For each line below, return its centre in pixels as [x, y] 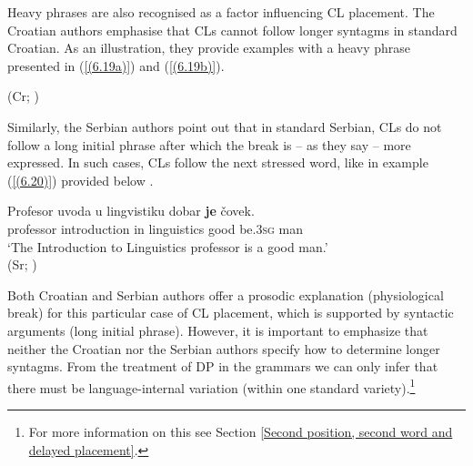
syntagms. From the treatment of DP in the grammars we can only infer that [223, 366]
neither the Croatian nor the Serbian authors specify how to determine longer [224, 348]
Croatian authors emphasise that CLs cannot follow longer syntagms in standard [232, 30]
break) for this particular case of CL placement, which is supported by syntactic [231, 313]
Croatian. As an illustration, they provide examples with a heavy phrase [209, 48]
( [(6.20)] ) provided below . [81, 180]
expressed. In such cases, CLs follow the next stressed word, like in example [218, 162]
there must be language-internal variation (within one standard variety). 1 [211, 386]
